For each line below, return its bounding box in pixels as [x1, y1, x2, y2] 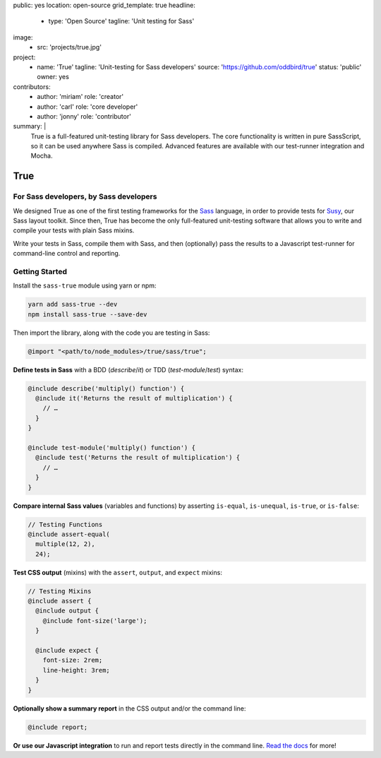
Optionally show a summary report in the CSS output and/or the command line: [13, 704, 246, 713]
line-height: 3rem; [42, 666, 111, 674]
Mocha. [30, 152, 53, 160]
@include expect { [35, 646, 99, 654]
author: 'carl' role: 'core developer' [37, 102, 138, 111]
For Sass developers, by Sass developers [13, 191, 157, 201]
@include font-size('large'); [42, 617, 147, 624]
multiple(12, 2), [35, 540, 95, 548]
